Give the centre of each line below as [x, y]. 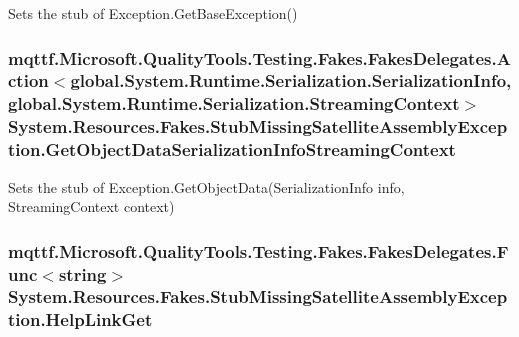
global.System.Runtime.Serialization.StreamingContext [234, 103]
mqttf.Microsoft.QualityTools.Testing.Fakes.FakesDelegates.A [259, 57]
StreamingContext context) [91, 206]
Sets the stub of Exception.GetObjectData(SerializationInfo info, [206, 186]
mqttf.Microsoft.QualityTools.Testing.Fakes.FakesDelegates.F [258, 250]
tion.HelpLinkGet [80, 319]
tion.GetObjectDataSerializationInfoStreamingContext [232, 149]
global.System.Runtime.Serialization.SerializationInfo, [291, 80]
